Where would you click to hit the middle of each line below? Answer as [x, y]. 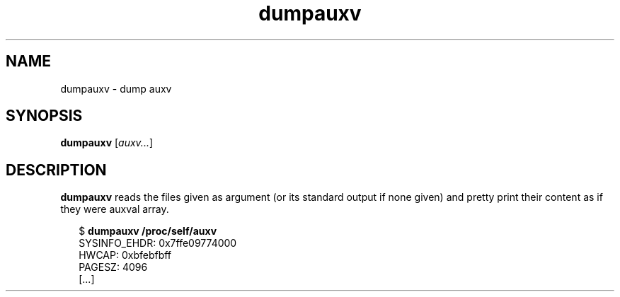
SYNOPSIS [44, 116]
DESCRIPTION [56, 170]
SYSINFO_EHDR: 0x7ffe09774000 [158, 243]
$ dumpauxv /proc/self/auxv [148, 231]
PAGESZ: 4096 [113, 267]
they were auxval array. [115, 209]
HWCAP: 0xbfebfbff [125, 255]
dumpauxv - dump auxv [116, 88]
